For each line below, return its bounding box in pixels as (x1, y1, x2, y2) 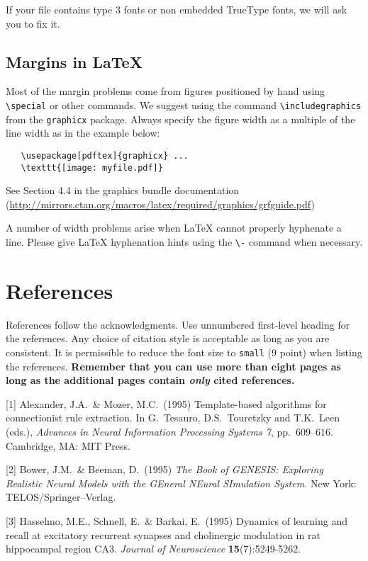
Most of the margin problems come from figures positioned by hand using (6, 84, 325, 98)
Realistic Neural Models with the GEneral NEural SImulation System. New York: (6, 475, 357, 490)
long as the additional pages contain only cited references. (6, 373, 295, 387)
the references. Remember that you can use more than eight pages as (6, 358, 341, 373)
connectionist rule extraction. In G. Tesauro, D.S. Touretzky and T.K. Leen (6, 410, 340, 425)
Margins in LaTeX (6, 50, 143, 72)
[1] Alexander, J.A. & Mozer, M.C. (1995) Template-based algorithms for (6, 396, 327, 411)
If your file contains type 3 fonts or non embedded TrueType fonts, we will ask (6, 2, 347, 16)
